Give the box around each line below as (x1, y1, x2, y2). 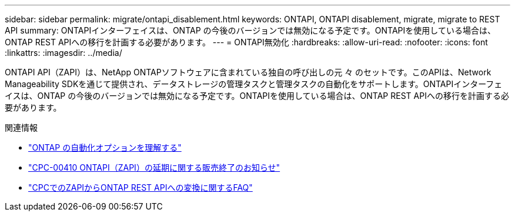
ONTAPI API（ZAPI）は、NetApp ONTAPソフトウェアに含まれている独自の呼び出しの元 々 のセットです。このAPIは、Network (5, 67, 491, 77)
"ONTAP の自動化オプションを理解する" (28, 142, 182, 152)
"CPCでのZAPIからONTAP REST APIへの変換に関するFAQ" (28, 182, 253, 192)
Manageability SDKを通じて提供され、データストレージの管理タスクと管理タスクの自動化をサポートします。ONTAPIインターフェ (5, 79, 503, 89)
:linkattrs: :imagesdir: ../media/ (5, 48, 122, 58)
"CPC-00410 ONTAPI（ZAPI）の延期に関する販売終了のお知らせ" (28, 162, 280, 172)
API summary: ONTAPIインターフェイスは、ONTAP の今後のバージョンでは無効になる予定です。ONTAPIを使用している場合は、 (5, 25, 496, 35)
